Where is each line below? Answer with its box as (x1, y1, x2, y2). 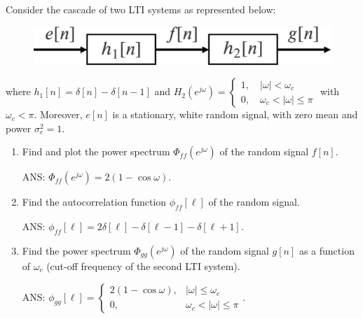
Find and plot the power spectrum (22, 144, 170, 159)
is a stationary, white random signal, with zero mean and (112, 107, 358, 122)
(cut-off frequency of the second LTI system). (46, 259, 240, 274)
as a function (299, 243, 355, 258)
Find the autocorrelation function (22, 194, 167, 209)
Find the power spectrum (22, 243, 131, 258)
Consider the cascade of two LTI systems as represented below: (6, 2, 276, 16)
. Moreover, (34, 107, 83, 122)
